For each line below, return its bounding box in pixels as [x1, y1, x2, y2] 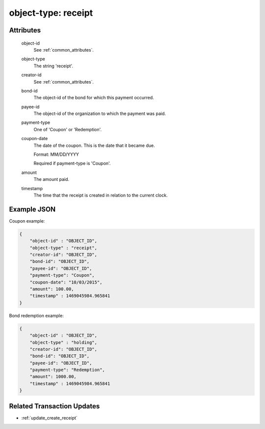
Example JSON [9, 205, 56, 213]
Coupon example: [9, 218, 45, 224]
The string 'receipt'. [33, 63, 74, 69]
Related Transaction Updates [9, 402, 100, 410]
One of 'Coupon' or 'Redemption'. [33, 126, 102, 132]
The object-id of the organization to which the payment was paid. [33, 111, 166, 116]
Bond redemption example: [9, 313, 64, 318]
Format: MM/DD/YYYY [33, 151, 79, 157]
